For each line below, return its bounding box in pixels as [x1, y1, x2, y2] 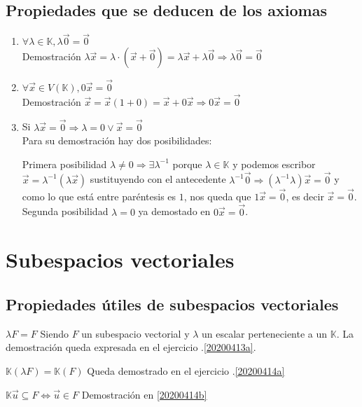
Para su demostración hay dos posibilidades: [22, 133, 212, 148]
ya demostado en [138, 204, 211, 219]
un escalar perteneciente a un [202, 326, 328, 340]
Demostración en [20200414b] [81, 387, 207, 401]
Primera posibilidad [22, 156, 107, 171]
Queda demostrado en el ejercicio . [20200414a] [87, 364, 285, 378]
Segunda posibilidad [22, 204, 109, 219]
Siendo [40, 326, 69, 340]
